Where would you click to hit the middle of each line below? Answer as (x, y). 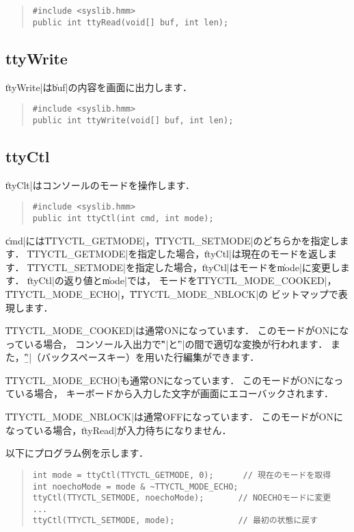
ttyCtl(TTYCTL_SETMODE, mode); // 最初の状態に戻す (175, 521)
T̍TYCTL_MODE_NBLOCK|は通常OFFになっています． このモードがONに (174, 417)
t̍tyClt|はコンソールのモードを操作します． (100, 185)
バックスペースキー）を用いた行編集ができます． (150, 357)
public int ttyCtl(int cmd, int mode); (123, 218)
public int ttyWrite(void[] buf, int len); (133, 120)
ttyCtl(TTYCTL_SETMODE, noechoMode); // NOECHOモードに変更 (182, 498)
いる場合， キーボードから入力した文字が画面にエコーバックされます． (174, 393)
